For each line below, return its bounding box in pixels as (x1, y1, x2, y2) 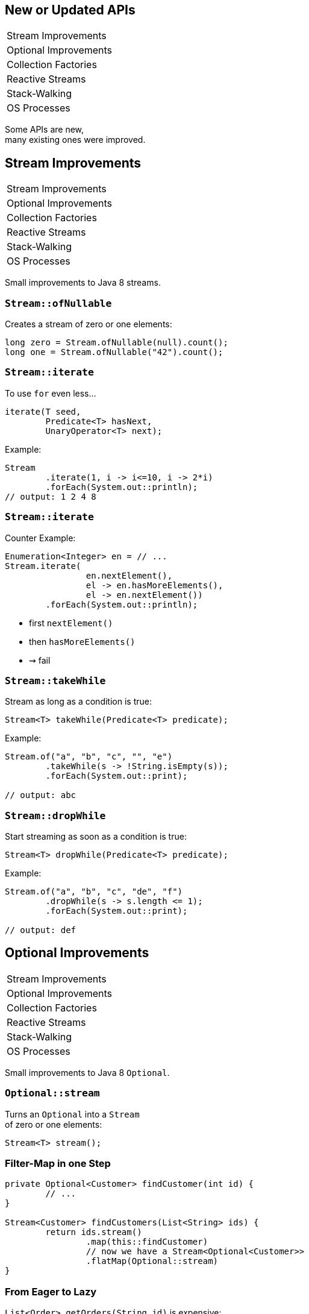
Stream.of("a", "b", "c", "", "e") (5, 752, 173, 762)
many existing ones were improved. (5, 134, 146, 145)
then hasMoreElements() (29, 636, 136, 647)
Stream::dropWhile (5, 809, 106, 822)
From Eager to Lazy (5, 1285, 97, 1298)
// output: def (5, 925, 76, 935)
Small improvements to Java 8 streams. (5, 277, 161, 288)
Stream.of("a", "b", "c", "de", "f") (5, 887, 183, 897)
